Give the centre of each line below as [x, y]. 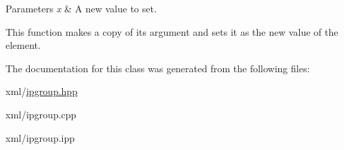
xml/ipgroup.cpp [41, 114]
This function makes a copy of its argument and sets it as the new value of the [172, 31]
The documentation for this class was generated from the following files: [158, 68]
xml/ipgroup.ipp [40, 137]
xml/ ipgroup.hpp [41, 91]
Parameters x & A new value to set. [81, 8]
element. [23, 45]
